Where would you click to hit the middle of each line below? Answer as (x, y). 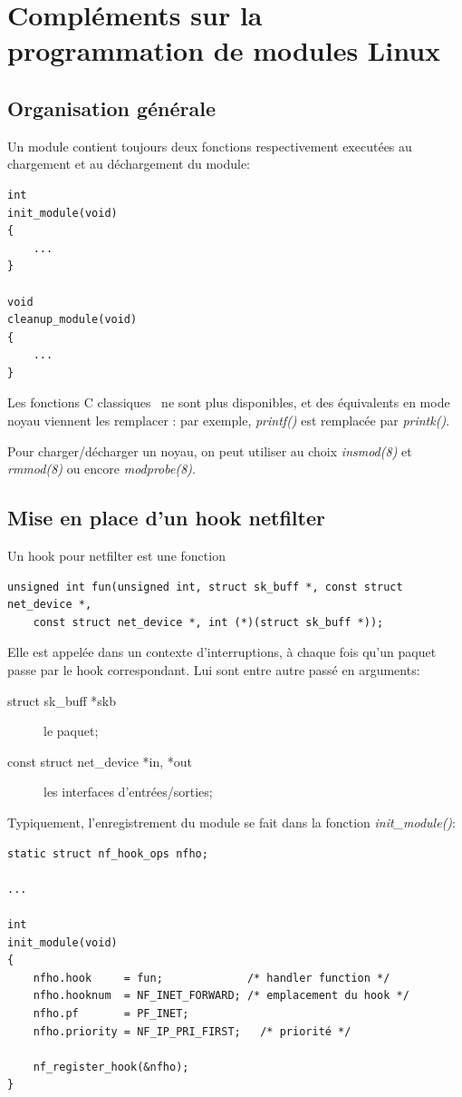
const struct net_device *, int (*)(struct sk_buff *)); (208, 622)
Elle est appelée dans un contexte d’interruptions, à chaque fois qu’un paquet (222, 652)
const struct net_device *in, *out (100, 761)
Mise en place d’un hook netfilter (166, 518)
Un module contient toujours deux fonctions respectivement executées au (210, 146)
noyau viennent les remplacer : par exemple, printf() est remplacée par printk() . (229, 421)
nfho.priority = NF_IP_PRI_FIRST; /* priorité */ (192, 1031)
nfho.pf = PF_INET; (111, 1013)
